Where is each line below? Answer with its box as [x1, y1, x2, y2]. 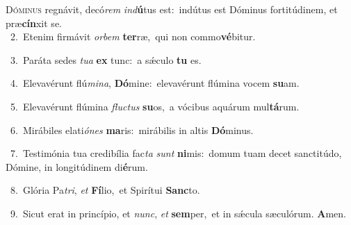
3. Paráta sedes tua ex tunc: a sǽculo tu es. [10, 52, 202, 67]
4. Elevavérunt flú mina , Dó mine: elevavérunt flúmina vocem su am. [10, 76, 300, 90]
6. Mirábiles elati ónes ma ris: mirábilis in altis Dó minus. [10, 122, 254, 137]
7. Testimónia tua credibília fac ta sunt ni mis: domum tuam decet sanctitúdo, [10, 146, 342, 160]
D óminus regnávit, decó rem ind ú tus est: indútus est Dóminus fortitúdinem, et [6, 2, 338, 16]
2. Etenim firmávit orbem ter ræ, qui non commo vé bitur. [10, 29, 256, 44]
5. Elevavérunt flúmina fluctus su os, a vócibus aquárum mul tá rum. [10, 99, 300, 113]
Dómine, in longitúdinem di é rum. [6, 159, 148, 174]
